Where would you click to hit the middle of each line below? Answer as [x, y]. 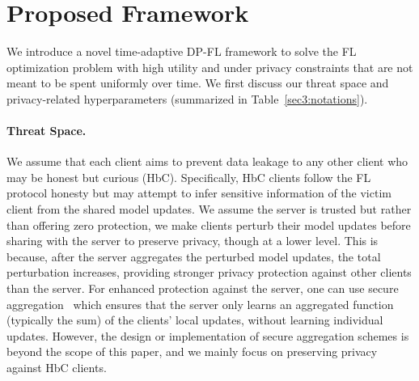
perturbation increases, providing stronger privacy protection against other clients [209, 272]
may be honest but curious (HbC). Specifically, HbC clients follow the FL [189, 177]
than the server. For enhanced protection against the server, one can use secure [203, 288]
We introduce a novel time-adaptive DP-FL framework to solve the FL [182, 51]
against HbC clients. [57, 368]
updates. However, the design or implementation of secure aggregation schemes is [208, 335]
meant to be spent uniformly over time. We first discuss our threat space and [198, 83]
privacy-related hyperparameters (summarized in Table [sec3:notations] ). [187, 98]
